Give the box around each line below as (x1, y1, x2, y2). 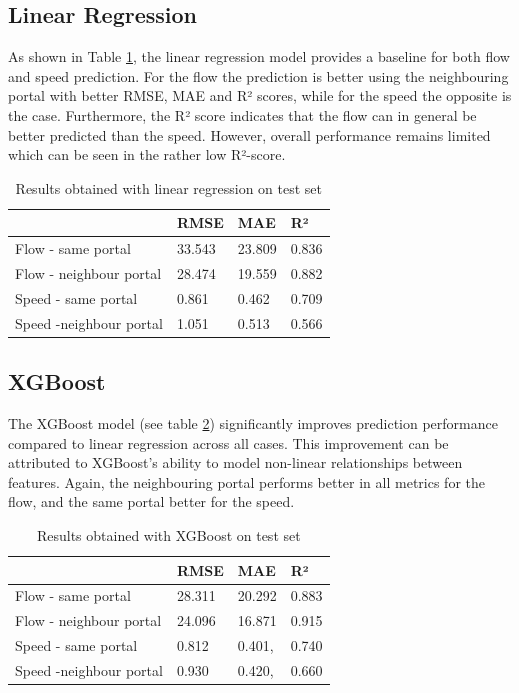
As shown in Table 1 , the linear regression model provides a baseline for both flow (8, 46, 510, 67)
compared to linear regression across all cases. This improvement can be (8, 432, 449, 453)
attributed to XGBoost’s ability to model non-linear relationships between (8, 452, 463, 473)
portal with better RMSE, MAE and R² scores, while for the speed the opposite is (8, 85, 512, 106)
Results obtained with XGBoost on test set (36, 525, 301, 545)
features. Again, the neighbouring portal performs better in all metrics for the (8, 471, 485, 492)
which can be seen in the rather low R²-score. (8, 144, 286, 165)
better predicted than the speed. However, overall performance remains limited (8, 124, 491, 145)
